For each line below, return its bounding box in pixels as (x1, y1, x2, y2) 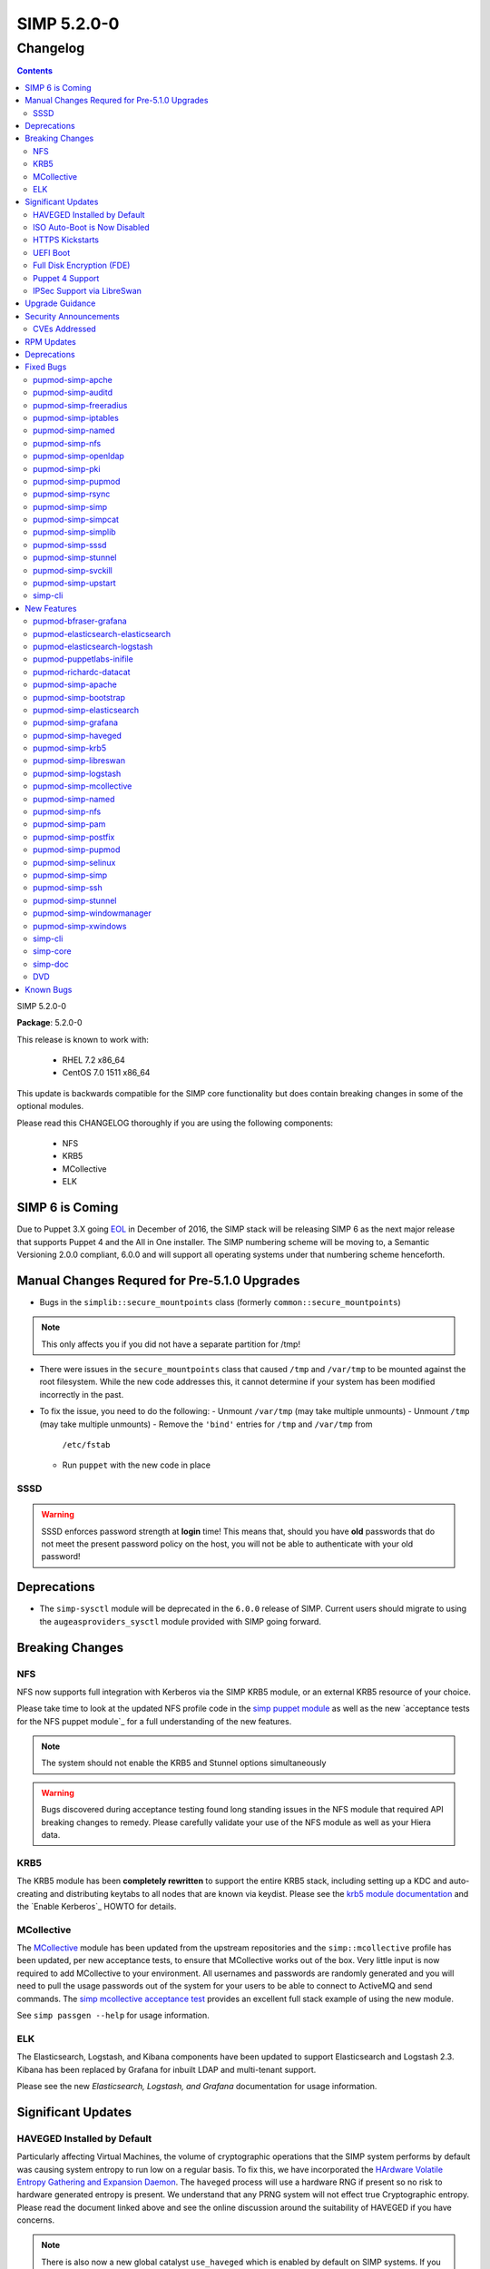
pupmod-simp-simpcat (33, 514, 120, 526)
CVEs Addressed (33, 323, 97, 335)
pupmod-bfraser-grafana (33, 615, 127, 626)
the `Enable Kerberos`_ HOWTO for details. (16, 1901, 177, 1911)
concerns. (16, 2215, 55, 2225)
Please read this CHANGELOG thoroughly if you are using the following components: (16, 1117, 334, 1128)
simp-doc (33, 958, 70, 969)
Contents (16, 65, 54, 76)
